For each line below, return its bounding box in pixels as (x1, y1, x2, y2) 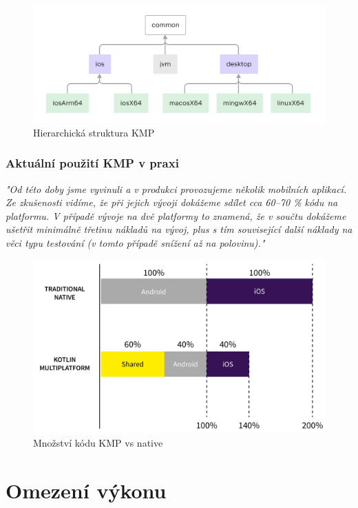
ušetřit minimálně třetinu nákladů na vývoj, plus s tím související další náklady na (6, 222, 352, 236)
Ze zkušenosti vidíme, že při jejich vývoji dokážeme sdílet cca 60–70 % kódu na (6, 195, 338, 210)
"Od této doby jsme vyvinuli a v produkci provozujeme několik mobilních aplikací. (6, 181, 347, 196)
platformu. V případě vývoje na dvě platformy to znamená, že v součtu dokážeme (6, 208, 346, 223)
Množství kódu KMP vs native (33, 435, 163, 449)
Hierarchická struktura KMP (33, 125, 155, 139)
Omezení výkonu (6, 476, 167, 504)
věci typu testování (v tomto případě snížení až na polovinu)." (6, 235, 265, 250)
